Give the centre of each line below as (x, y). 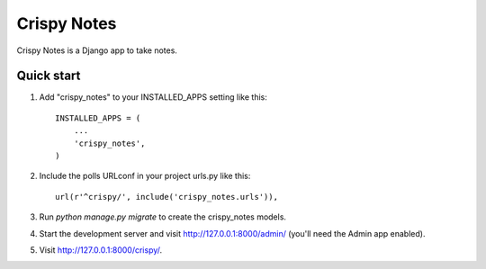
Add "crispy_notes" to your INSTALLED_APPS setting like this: (153, 97)
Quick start (49, 76)
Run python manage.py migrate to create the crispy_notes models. (163, 217)
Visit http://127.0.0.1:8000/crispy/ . (101, 250)
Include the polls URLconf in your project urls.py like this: (145, 176)
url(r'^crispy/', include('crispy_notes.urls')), (167, 197)
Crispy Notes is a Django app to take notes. (97, 50)
